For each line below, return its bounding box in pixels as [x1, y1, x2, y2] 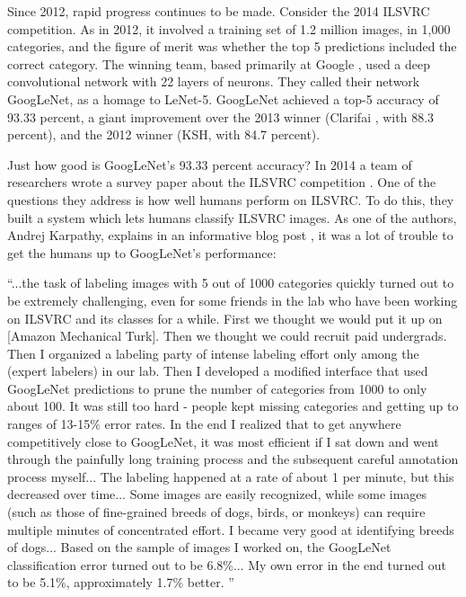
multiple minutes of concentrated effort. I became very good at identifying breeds [7, 520, 454, 539]
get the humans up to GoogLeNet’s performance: [7, 243, 277, 262]
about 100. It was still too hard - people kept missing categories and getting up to [7, 397, 459, 415]
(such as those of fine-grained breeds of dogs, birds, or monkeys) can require [7, 503, 426, 521]
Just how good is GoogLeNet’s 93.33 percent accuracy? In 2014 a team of [7, 155, 412, 174]
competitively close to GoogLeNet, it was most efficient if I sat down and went [7, 432, 439, 450]
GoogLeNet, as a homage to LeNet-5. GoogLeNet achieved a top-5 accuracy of [7, 89, 439, 108]
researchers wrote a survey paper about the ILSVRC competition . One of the [7, 173, 436, 192]
